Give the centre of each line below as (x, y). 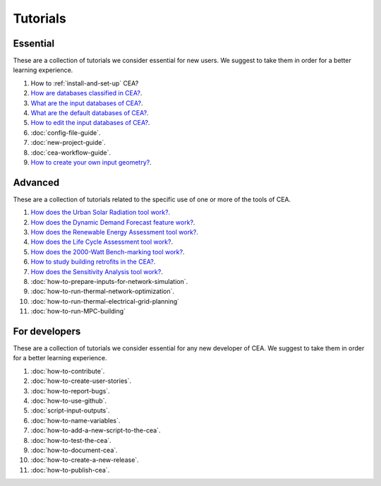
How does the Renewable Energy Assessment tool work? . (115, 232)
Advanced (36, 183)
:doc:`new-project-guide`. (68, 143)
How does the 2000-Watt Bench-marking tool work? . (108, 251)
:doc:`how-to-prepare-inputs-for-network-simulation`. (109, 281)
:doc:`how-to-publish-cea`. (70, 470)
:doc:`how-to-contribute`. (68, 371)
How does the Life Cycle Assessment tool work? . (102, 242)
